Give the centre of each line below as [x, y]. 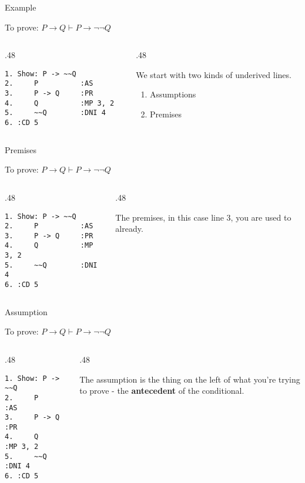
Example [21, 7]
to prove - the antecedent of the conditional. [162, 391]
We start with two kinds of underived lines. [214, 74]
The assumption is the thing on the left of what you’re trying [190, 379]
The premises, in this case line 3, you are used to [203, 217]
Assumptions [173, 94]
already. [129, 229]
